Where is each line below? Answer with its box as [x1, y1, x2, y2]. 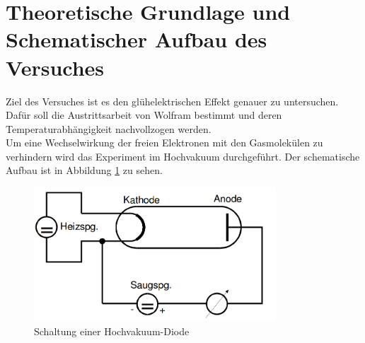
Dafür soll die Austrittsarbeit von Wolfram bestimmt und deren [6, 107, 282, 122]
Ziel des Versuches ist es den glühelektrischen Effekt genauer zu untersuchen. [6, 93, 339, 108]
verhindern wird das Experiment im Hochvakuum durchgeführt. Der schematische [6, 149, 360, 163]
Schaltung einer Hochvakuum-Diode [34, 323, 190, 338]
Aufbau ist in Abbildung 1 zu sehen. [6, 163, 163, 178]
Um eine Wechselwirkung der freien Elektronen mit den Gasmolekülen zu [6, 135, 323, 150]
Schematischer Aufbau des [6, 25, 267, 54]
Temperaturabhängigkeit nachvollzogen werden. [6, 121, 212, 136]
